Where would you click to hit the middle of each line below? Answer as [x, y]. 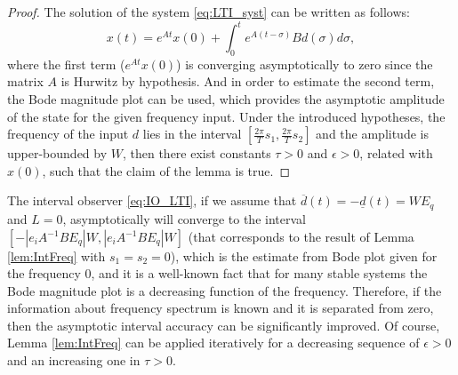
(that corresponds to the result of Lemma [301, 236]
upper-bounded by [57, 153]
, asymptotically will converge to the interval [184, 218]
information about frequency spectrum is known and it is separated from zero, [221, 308]
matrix [25, 81]
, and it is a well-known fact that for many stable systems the [259, 273]
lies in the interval [192, 134]
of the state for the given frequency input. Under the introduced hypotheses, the [226, 116]
